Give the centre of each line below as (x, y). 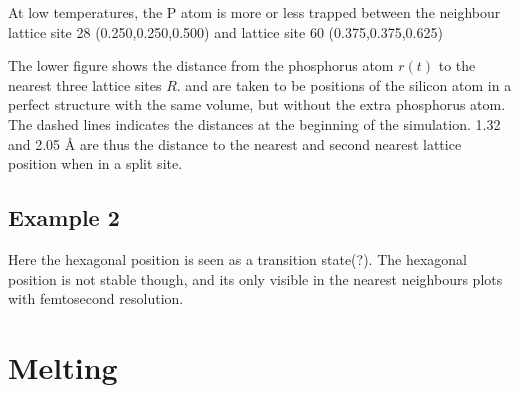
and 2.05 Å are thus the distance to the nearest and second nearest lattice (235, 143)
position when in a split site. (95, 163)
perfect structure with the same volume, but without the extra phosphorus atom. (257, 104)
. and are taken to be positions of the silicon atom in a (344, 84)
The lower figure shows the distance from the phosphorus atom (201, 65)
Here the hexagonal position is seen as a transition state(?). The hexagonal (238, 258)
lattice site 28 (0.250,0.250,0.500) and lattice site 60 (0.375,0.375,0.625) (225, 31)
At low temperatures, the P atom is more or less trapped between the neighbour (254, 12)
